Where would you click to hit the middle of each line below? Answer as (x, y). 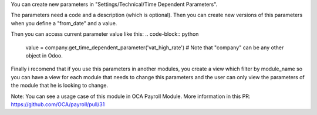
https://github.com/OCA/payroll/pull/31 (58, 104)
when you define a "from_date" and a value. (64, 23)
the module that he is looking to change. (60, 86)
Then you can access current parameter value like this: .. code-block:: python (105, 34)
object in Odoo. (44, 55)
